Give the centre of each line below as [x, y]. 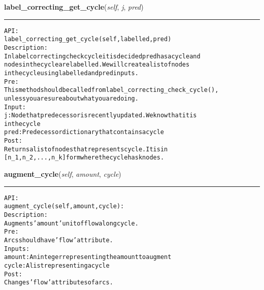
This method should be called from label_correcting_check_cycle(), [111, 90]
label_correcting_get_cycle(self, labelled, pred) [88, 39]
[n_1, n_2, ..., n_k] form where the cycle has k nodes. [84, 158]
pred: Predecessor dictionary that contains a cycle [84, 132]
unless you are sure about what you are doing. [71, 98]
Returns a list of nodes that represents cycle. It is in [86, 149]
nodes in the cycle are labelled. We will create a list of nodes [97, 65]
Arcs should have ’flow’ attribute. [59, 240]
